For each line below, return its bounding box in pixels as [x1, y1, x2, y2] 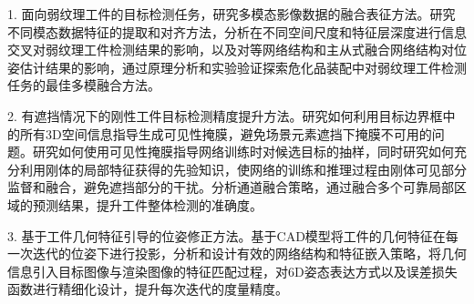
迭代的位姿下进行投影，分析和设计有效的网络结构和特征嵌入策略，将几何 [32, 244, 467, 263]
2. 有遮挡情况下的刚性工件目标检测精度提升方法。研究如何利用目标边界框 [7, 106, 443, 125]
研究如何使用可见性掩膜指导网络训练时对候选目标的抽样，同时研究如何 [32, 142, 454, 161]
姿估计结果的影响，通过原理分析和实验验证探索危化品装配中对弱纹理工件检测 [7, 57, 467, 76]
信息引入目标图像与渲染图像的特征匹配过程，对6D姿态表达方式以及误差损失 [7, 261, 458, 280]
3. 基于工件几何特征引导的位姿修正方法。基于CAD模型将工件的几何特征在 [7, 226, 446, 245]
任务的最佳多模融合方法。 [7, 76, 160, 95]
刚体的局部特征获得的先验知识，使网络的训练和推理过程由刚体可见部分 [45, 159, 467, 178]
